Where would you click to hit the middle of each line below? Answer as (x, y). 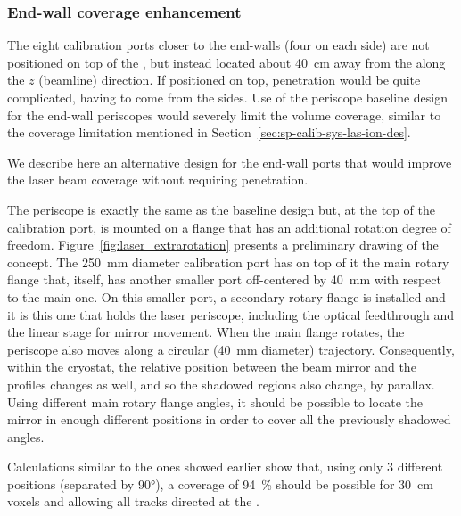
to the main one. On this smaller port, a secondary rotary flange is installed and (226, 296)
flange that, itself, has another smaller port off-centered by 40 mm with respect (224, 279)
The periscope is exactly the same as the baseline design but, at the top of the (221, 209)
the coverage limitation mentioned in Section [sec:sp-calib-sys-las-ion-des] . (209, 132)
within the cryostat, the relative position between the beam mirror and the (212, 367)
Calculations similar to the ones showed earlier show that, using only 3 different (225, 467)
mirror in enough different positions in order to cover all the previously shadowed (229, 419)
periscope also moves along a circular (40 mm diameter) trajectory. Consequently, (231, 349)
